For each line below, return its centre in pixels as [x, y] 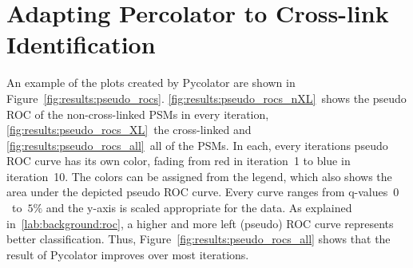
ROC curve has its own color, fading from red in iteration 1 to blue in [179, 161]
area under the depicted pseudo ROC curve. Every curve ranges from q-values [197, 192]
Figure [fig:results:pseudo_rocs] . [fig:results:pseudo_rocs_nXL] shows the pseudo [206, 98]
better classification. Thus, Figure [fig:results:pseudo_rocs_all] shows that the [199, 239]
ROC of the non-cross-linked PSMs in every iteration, [138, 114]
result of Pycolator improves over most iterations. [128, 254]
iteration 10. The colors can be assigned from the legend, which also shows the [199, 176]
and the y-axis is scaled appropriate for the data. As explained [199, 208]
